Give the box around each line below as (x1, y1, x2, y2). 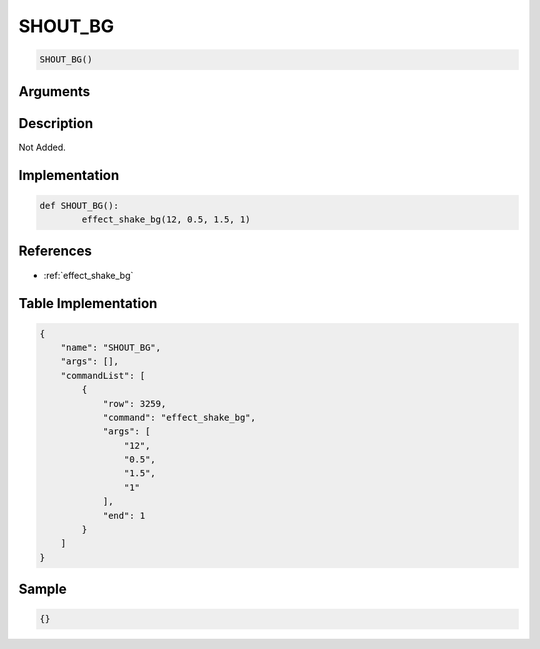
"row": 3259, (102, 398, 167, 409)
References (18, 243, 92, 260)
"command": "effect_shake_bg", (102, 411, 257, 423)
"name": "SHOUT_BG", (60, 341, 162, 353)
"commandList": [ (60, 370, 146, 381)
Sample (18, 581, 67, 598)
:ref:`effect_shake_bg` (43, 269, 134, 281)
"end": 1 (102, 510, 146, 521)
